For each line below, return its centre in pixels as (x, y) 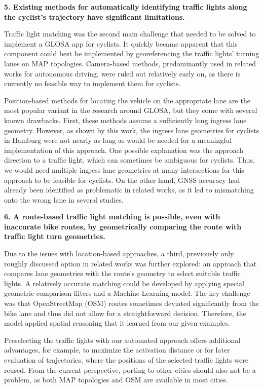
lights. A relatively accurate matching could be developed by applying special (124, 283)
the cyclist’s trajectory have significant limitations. (95, 16)
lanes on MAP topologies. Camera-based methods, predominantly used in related (130, 63)
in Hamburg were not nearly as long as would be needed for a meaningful (118, 140)
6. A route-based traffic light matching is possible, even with (112, 217)
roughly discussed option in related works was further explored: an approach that (130, 263)
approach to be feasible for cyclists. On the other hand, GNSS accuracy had (122, 180)
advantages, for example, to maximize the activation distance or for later (117, 350)
